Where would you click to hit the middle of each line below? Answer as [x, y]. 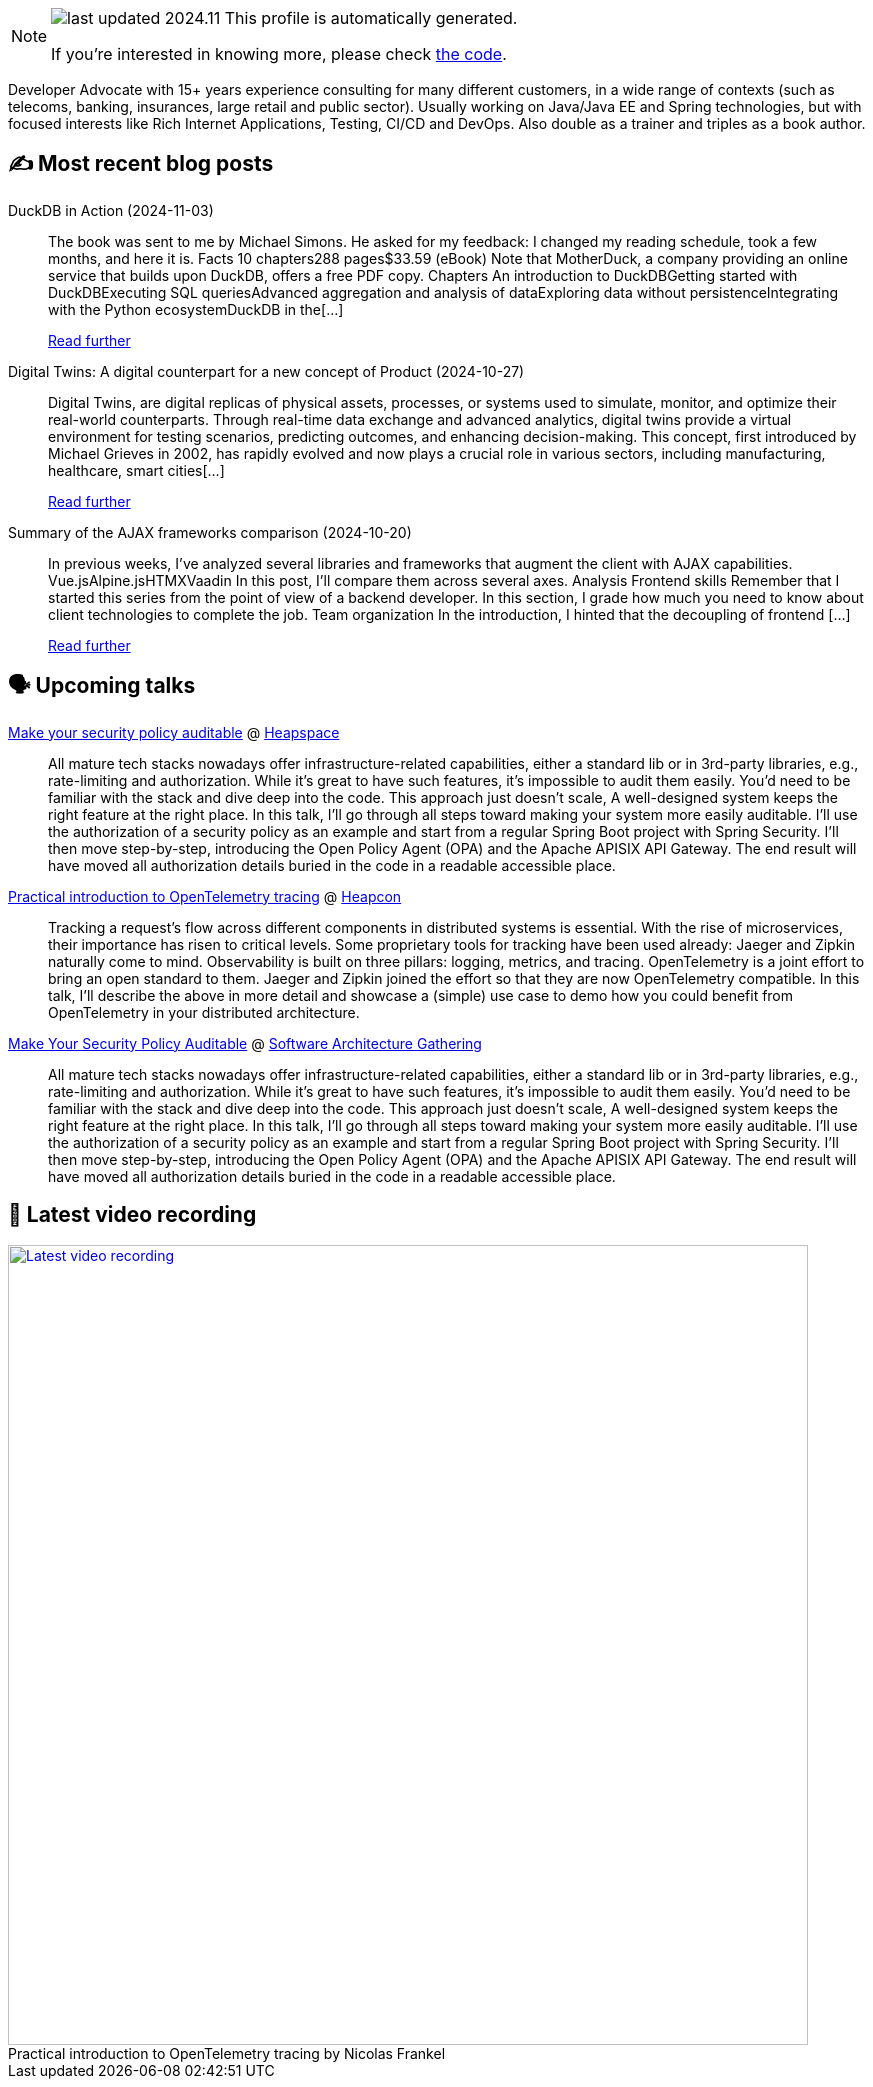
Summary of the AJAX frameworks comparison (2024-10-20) [210, 532]
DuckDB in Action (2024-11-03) [111, 210]
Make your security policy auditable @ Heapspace [174, 732]
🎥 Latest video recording [132, 1215]
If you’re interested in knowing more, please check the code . [279, 54]
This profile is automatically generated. [371, 18]
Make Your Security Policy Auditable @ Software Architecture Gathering [245, 1043]
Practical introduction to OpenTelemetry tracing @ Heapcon [205, 896]
